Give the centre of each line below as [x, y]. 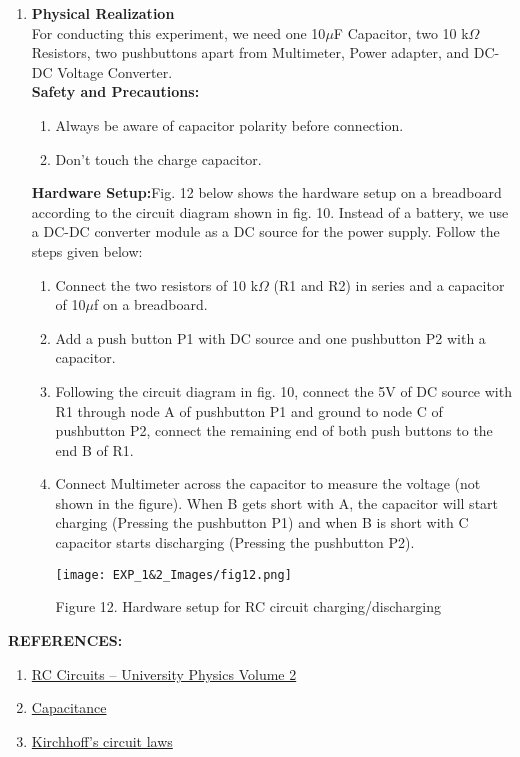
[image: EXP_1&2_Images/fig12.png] [173, 574]
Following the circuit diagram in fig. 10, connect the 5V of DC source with [283, 390]
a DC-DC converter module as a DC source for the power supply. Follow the [265, 231]
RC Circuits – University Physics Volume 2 [164, 673]
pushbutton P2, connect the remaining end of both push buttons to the [274, 430]
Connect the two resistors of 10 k [157, 284]
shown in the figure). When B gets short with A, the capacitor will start [277, 502]
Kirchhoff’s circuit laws [102, 740]
